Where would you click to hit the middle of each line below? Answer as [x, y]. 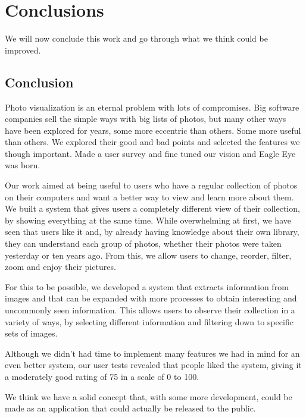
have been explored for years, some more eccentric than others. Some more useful [153, 130]
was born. [23, 165]
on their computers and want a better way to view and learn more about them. [149, 197]
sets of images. [31, 333]
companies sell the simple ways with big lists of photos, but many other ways [146, 119]
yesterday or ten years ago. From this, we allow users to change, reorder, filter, [148, 255]
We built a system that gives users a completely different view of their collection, [152, 208]
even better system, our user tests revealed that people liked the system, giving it [153, 365]
